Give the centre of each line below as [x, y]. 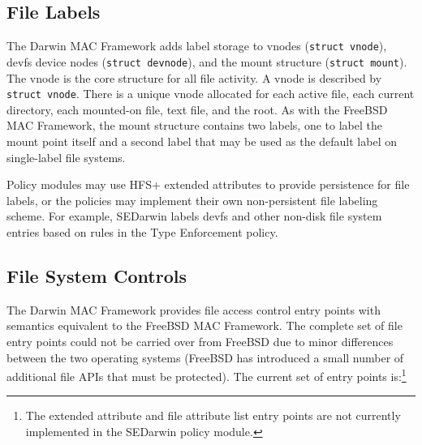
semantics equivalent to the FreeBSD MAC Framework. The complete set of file [205, 325]
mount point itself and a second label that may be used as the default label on [202, 141]
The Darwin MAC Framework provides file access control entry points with [194, 309]
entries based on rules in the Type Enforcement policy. [142, 231]
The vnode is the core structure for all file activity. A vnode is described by [194, 77]
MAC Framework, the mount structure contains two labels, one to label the [194, 125]
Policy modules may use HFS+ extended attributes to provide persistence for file [208, 184]
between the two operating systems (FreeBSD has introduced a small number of [205, 357]
